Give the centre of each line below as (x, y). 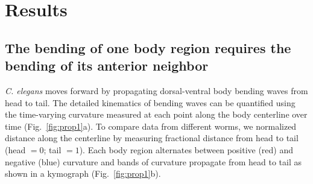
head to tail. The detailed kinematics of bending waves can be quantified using (150, 102)
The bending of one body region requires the (148, 47)
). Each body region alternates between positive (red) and (186, 149)
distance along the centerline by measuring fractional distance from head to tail (152, 138)
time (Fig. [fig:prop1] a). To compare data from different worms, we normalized (151, 126)
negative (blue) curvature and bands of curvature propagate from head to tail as (153, 161)
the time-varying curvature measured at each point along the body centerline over (156, 114)
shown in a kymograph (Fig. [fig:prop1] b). (83, 173)
